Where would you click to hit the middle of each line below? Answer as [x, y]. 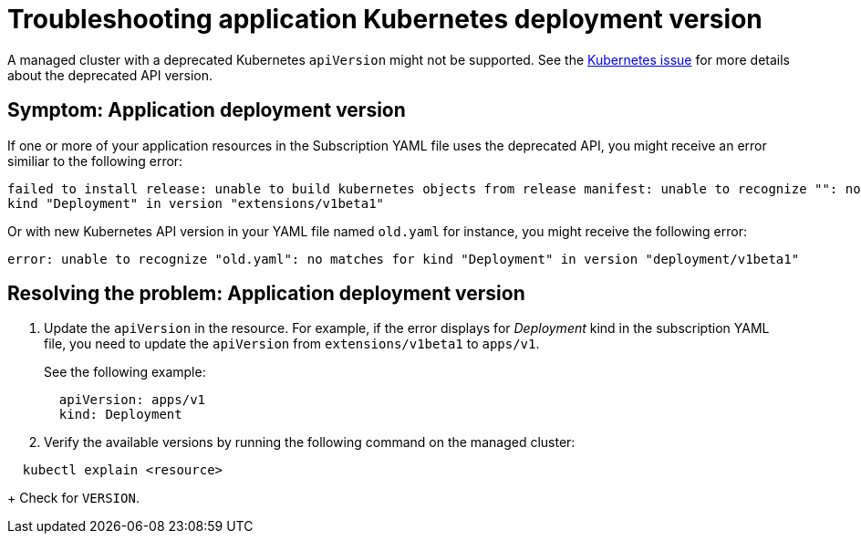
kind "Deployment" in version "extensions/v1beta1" [196, 203]
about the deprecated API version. [110, 75]
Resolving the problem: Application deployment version [266, 294]
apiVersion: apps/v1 [132, 400]
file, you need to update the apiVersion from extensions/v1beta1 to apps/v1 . [292, 344]
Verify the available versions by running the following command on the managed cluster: [310, 442]
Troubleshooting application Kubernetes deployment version [385, 19]
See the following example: [125, 372]
